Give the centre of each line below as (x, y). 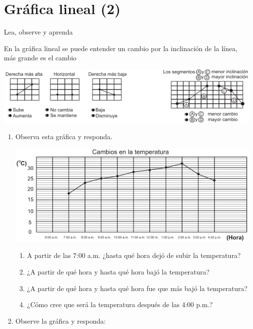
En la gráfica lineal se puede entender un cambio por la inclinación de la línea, (121, 48)
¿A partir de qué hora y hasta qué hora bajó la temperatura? (118, 272)
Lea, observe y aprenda (38, 32)
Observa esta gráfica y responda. (64, 137)
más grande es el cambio (40, 58)
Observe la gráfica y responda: (61, 320)
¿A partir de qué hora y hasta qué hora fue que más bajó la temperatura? (137, 288)
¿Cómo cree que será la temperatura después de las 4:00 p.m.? (120, 304)
